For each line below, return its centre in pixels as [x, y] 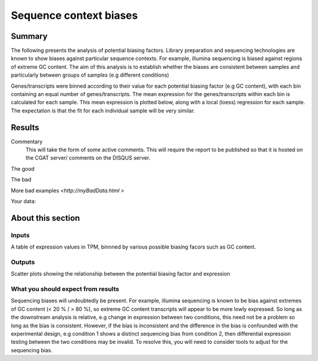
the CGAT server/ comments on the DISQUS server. [88, 158]
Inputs [20, 235]
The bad [21, 180]
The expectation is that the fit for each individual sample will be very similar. [103, 110]
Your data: [24, 201]
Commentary [27, 141]
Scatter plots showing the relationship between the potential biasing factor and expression [120, 274]
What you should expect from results [65, 289]
